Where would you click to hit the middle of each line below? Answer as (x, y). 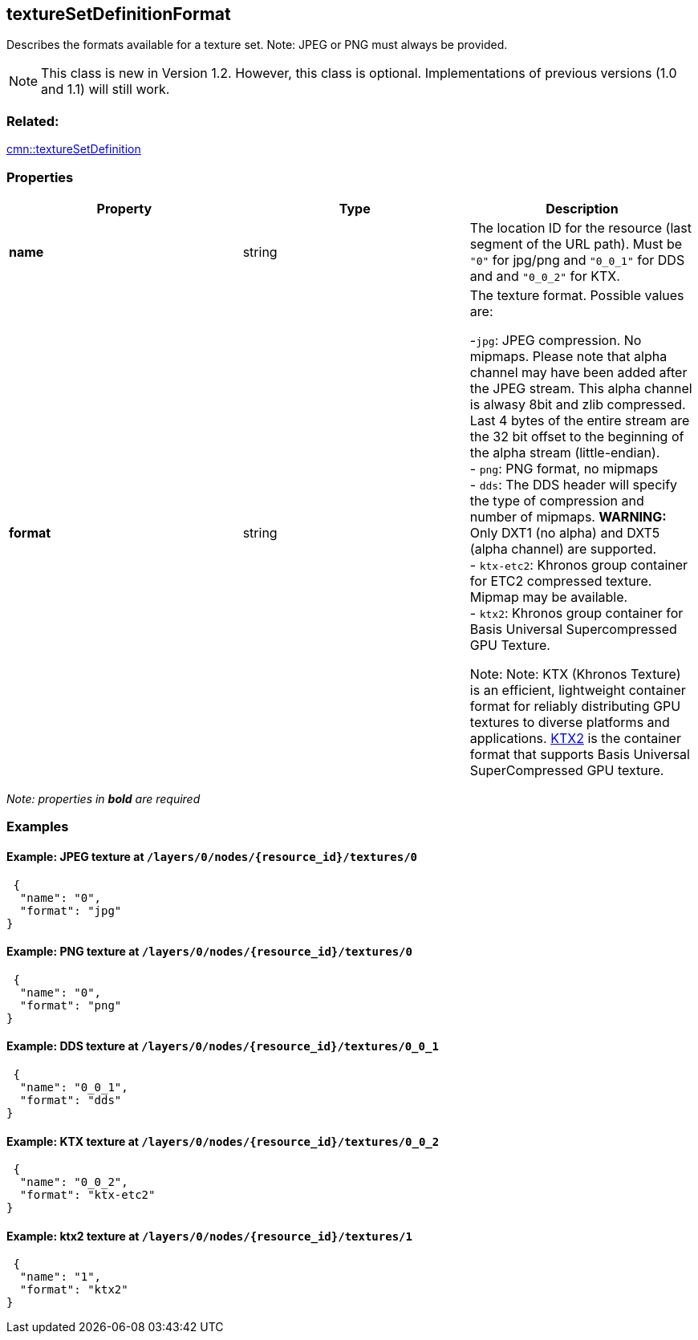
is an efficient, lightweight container (578, 690)
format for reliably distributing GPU (575, 706)
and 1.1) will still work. (106, 89)
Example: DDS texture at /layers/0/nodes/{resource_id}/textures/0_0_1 (223, 1046)
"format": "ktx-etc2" (87, 1195)
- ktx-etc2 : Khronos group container (579, 564)
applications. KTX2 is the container (575, 738)
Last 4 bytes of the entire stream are (580, 420)
